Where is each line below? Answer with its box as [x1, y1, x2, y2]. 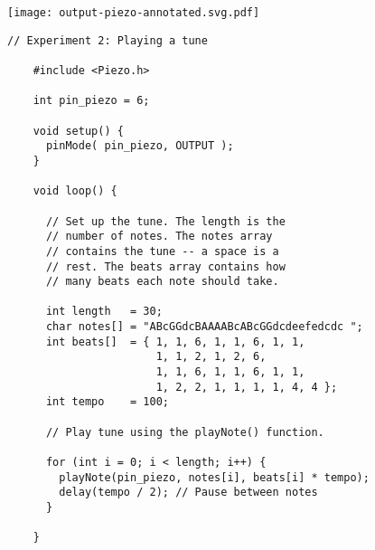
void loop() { [33, 185, 117, 198]
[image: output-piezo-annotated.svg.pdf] [7, 6, 260, 19]
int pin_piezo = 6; [33, 94, 150, 108]
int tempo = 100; [45, 395, 169, 409]
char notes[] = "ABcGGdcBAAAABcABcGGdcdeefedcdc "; [45, 320, 363, 334]
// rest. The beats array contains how [45, 260, 286, 273]
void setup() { [33, 124, 124, 137]
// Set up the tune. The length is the [45, 214, 286, 228]
